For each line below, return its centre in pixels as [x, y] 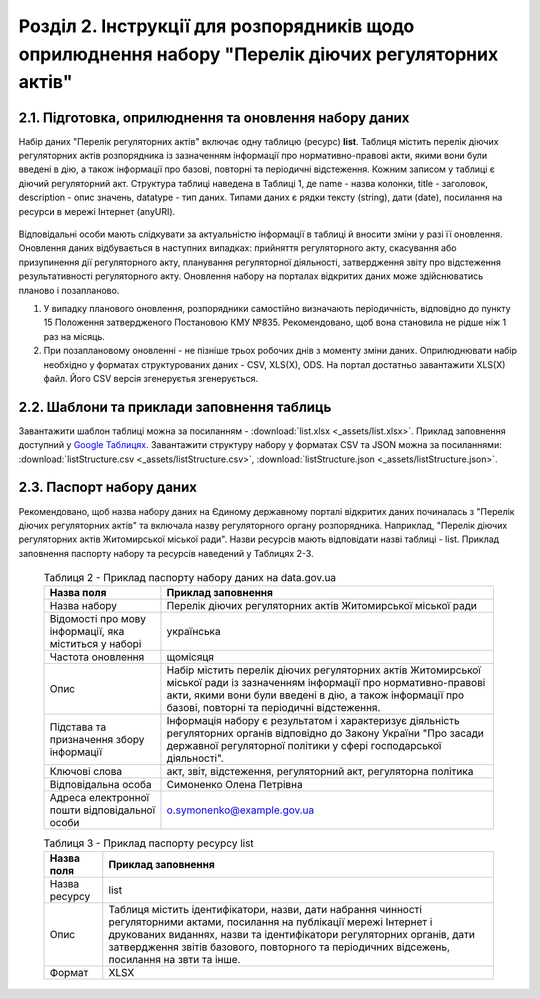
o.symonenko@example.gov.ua [240, 810]
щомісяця [190, 657]
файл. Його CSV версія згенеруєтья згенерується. [151, 378]
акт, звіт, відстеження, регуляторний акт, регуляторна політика [320, 772]
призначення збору [97, 740]
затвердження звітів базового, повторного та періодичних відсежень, [279, 947]
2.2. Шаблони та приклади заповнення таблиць [175, 406]
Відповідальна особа [100, 785]
